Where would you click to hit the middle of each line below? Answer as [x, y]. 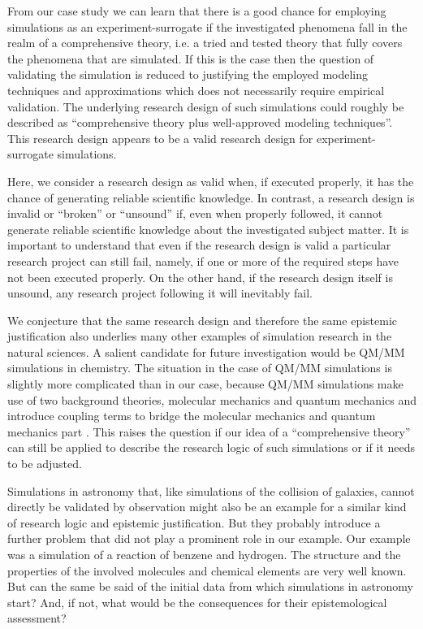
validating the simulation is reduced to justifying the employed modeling [188, 74]
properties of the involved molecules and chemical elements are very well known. [207, 570]
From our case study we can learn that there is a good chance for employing [197, 11]
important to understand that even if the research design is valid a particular [199, 245]
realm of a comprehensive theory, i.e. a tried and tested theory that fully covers [205, 43]
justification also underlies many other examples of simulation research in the [200, 336]
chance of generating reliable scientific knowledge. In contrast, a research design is [211, 197]
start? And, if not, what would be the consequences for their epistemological [197, 602]
